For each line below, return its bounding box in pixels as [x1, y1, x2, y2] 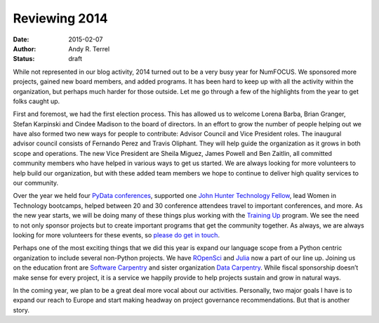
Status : [13, 55, 35, 63]
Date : [13, 35, 29, 44]
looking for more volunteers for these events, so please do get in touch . [13, 230, 220, 239]
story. [13, 305, 30, 314]
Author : [13, 44, 36, 53]
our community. [13, 179, 59, 187]
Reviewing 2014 [13, 11, 108, 26]
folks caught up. [13, 97, 60, 105]
